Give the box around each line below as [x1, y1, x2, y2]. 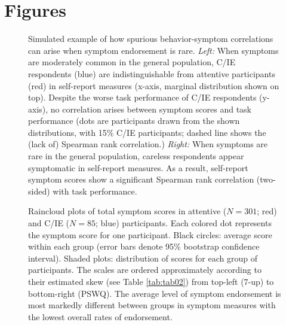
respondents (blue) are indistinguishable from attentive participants [28, 67, 275, 80]
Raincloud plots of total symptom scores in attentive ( [28, 205, 227, 217]
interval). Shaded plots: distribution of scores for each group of [28, 251, 257, 264]
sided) [28, 184, 50, 197]
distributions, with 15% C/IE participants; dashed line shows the [28, 126, 266, 138]
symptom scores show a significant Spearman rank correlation [28, 173, 254, 186]
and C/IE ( [28, 217, 70, 229]
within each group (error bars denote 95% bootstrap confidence [28, 240, 260, 253]
